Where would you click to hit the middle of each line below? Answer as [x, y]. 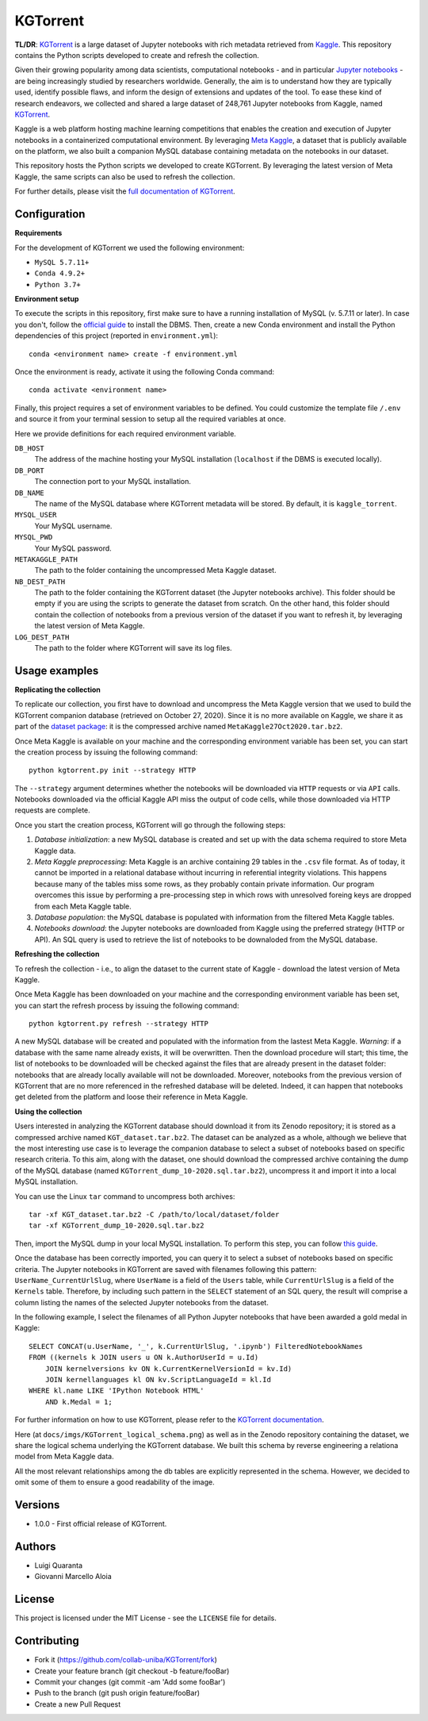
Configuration [50, 214]
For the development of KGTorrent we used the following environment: [130, 248]
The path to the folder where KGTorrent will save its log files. [134, 648]
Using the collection [48, 1112]
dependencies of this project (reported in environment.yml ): [116, 336]
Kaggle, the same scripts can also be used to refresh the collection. [125, 177]
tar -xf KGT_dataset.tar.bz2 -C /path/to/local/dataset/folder [154, 1214]
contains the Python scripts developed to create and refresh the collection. [137, 55]
